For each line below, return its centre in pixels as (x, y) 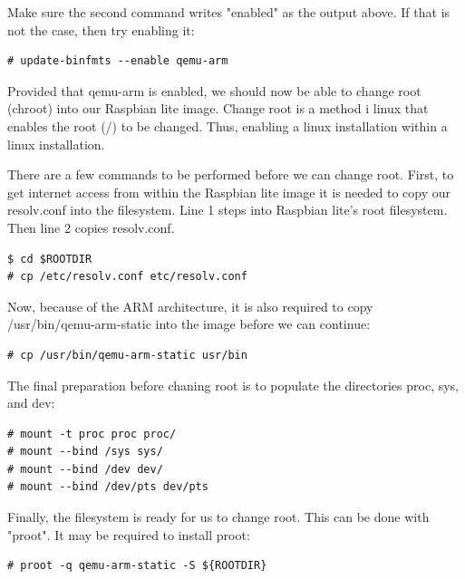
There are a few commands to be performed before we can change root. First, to (231, 174)
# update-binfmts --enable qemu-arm (118, 61)
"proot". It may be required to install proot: (129, 534)
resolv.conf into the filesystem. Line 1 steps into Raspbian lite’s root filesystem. (228, 210)
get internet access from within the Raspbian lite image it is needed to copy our (229, 192)
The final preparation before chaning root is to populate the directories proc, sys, (233, 385)
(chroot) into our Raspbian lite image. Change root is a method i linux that (218, 108)
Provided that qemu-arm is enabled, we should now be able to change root (214, 90)
